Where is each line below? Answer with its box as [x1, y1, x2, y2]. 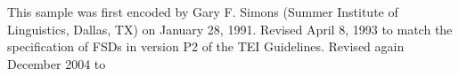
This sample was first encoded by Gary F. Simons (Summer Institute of [7, 3, 398, 20]
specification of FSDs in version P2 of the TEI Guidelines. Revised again [7, 37, 405, 56]
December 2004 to [7, 54, 106, 72]
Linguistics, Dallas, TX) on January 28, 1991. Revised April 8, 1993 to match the [7, 19, 453, 38]
